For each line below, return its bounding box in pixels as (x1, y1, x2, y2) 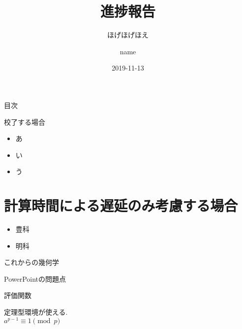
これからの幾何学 (4, 257, 59, 267)
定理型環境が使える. (4, 306, 68, 317)
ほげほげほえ (107, 30, 149, 40)
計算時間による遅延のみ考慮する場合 (4, 195, 238, 216)
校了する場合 (4, 116, 45, 127)
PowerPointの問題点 (4, 273, 66, 284)
